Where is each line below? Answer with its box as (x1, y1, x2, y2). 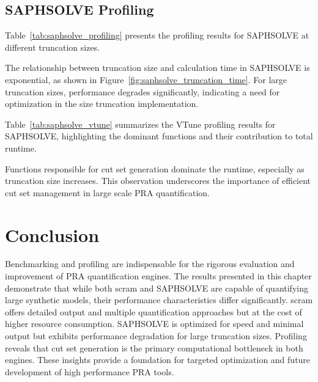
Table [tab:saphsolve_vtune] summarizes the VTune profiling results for (5, 117, 276, 130)
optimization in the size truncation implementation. (5, 97, 199, 110)
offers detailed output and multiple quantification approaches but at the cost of (5, 305, 302, 318)
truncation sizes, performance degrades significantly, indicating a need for (5, 85, 280, 98)
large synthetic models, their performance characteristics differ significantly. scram (5, 293, 313, 306)
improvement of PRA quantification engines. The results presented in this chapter (5, 270, 312, 282)
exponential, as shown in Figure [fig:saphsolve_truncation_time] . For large (5, 73, 287, 86)
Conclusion (5, 222, 100, 247)
